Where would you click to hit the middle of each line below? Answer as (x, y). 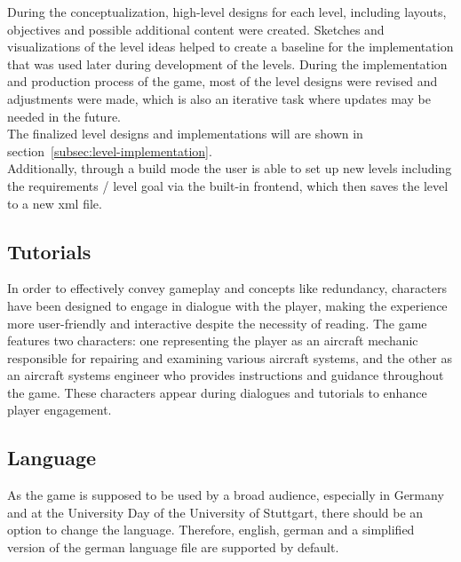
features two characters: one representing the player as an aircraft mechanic (213, 340)
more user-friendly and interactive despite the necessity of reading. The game (217, 323)
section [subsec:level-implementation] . (110, 150)
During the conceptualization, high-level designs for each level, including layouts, (227, 12)
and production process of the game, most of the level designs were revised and (223, 81)
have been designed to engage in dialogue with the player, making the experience (227, 305)
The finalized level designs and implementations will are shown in (185, 134)
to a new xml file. (55, 203)
